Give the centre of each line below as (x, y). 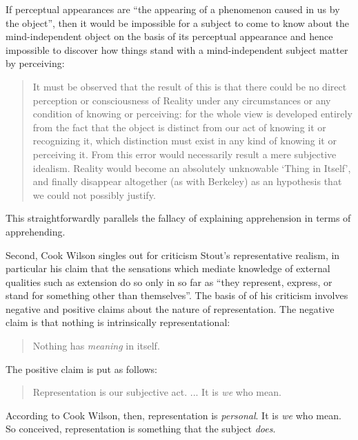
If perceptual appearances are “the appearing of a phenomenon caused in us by (173, 9)
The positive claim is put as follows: (82, 369)
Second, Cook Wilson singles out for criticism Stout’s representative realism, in (173, 255)
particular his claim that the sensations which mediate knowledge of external (168, 268)
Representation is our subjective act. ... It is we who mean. (157, 392)
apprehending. (36, 231)
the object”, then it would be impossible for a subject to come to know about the (178, 22)
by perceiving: (35, 63)
